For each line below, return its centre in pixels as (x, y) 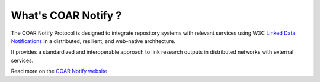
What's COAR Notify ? (66, 15)
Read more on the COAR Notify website (59, 71)
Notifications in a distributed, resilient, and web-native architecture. (93, 41)
